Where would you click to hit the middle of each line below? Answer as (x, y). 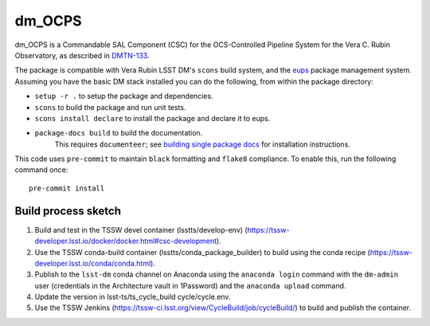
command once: (41, 170)
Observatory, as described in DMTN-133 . (82, 55)
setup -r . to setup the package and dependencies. (124, 96)
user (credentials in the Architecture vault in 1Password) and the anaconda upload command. (190, 285)
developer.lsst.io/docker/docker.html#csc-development (126, 241)
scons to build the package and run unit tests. (110, 107)
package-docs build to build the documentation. (119, 133)
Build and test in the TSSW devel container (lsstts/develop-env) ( (141, 230)
